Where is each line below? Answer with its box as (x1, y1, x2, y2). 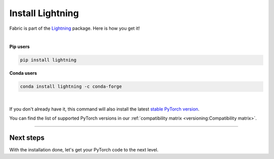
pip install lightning (20, 57, 77, 63)
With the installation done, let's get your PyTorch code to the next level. (9, 146, 159, 152)
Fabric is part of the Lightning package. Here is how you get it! (9, 25, 140, 31)
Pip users (9, 43, 30, 50)
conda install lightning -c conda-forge (20, 84, 122, 89)
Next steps (9, 133, 45, 142)
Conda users (9, 70, 38, 76)
